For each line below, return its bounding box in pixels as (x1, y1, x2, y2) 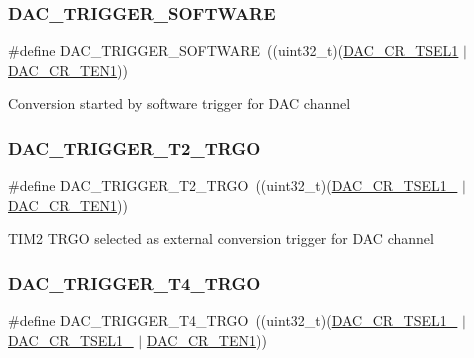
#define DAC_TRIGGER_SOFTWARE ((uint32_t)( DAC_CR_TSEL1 (8, 40, 459, 61)
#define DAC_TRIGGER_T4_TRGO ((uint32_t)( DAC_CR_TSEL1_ (8, 310, 458, 331)
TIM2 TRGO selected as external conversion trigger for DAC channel (8, 228, 434, 249)
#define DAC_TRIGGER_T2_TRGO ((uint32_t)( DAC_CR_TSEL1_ (8, 175, 458, 196)
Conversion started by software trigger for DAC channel (8, 93, 351, 114)
